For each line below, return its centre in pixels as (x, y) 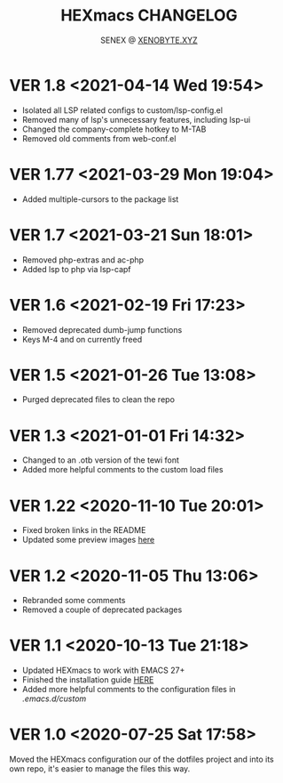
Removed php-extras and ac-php (83, 260)
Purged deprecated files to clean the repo (98, 400)
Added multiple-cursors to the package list (100, 199)
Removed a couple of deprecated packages (102, 609)
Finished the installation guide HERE (88, 680)
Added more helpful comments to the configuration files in (129, 690)
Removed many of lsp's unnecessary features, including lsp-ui (136, 119)
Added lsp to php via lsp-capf (76, 269)
